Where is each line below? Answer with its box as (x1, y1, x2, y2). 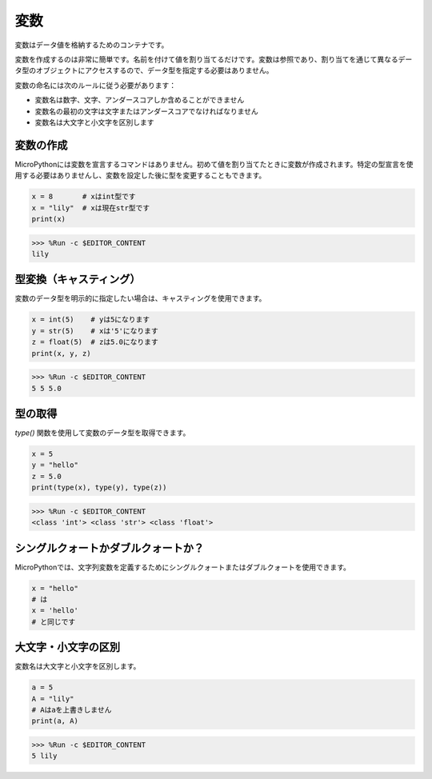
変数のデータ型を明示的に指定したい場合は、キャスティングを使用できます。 (14, 294, 266, 303)
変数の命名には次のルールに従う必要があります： (14, 80, 176, 90)
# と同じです (31, 617, 76, 626)
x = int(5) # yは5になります (31, 315, 150, 324)
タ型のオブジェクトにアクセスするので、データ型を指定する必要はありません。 (14, 66, 274, 75)
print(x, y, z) (31, 349, 91, 358)
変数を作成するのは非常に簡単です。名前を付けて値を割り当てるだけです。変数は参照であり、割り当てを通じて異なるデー (14, 54, 413, 64)
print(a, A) (31, 717, 79, 725)
